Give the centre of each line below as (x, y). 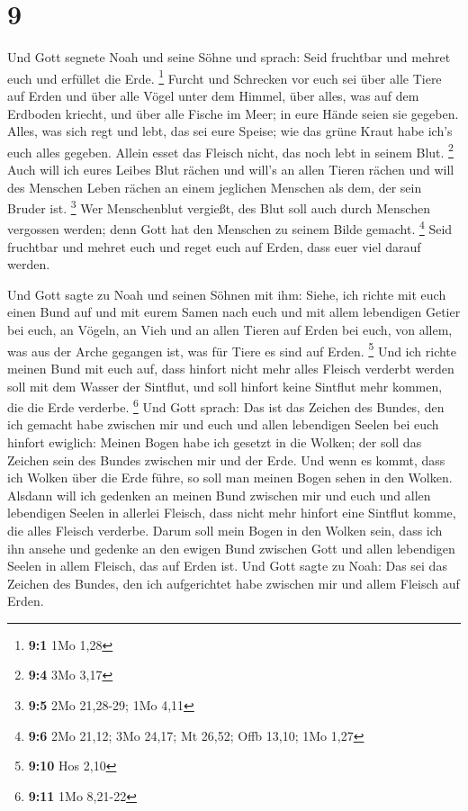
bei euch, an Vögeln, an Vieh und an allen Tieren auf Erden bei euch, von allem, (230, 330)
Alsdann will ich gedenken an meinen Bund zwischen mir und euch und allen (219, 495)
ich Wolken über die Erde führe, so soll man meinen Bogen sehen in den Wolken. (230, 478)
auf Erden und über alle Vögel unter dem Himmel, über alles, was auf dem (213, 95)
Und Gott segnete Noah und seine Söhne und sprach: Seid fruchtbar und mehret (229, 57)
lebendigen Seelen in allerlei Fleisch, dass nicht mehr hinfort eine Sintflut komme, (232, 513)
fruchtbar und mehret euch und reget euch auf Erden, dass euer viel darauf (214, 246)
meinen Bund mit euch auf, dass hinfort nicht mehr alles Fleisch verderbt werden (231, 368)
